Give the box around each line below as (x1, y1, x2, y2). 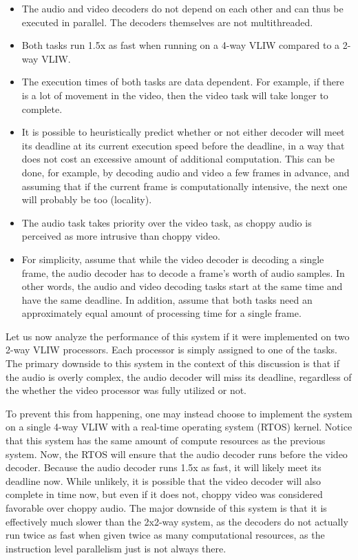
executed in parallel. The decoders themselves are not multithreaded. (21, 14, 313, 29)
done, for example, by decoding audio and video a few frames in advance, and (21, 165, 350, 179)
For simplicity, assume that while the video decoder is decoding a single (21, 251, 324, 266)
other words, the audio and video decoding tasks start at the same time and (21, 279, 343, 293)
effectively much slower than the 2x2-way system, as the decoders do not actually (6, 514, 348, 528)
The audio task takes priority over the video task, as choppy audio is (21, 215, 312, 229)
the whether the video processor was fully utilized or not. (6, 383, 246, 397)
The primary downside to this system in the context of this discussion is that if (6, 356, 339, 371)
